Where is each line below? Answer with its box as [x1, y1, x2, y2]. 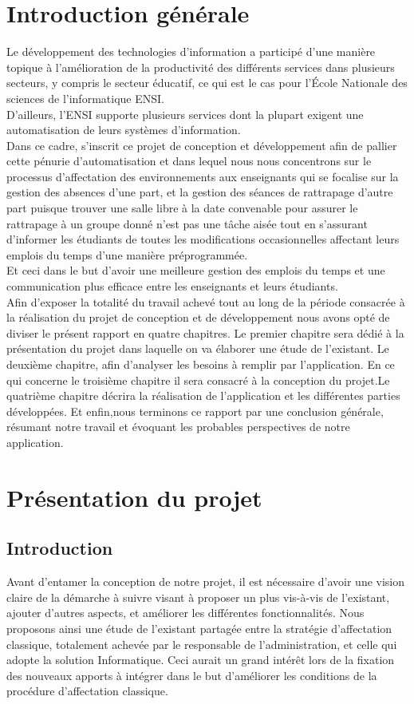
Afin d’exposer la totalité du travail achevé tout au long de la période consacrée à [6, 293, 405, 310]
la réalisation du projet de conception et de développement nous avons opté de [6, 309, 390, 326]
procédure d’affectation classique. [6, 682, 168, 699]
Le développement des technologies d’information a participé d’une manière [6, 43, 376, 60]
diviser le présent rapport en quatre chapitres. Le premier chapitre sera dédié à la [6, 324, 404, 341]
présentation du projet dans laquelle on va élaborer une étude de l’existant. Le [6, 340, 389, 357]
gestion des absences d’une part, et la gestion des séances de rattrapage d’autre [6, 184, 393, 200]
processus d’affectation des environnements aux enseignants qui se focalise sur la [6, 168, 399, 184]
